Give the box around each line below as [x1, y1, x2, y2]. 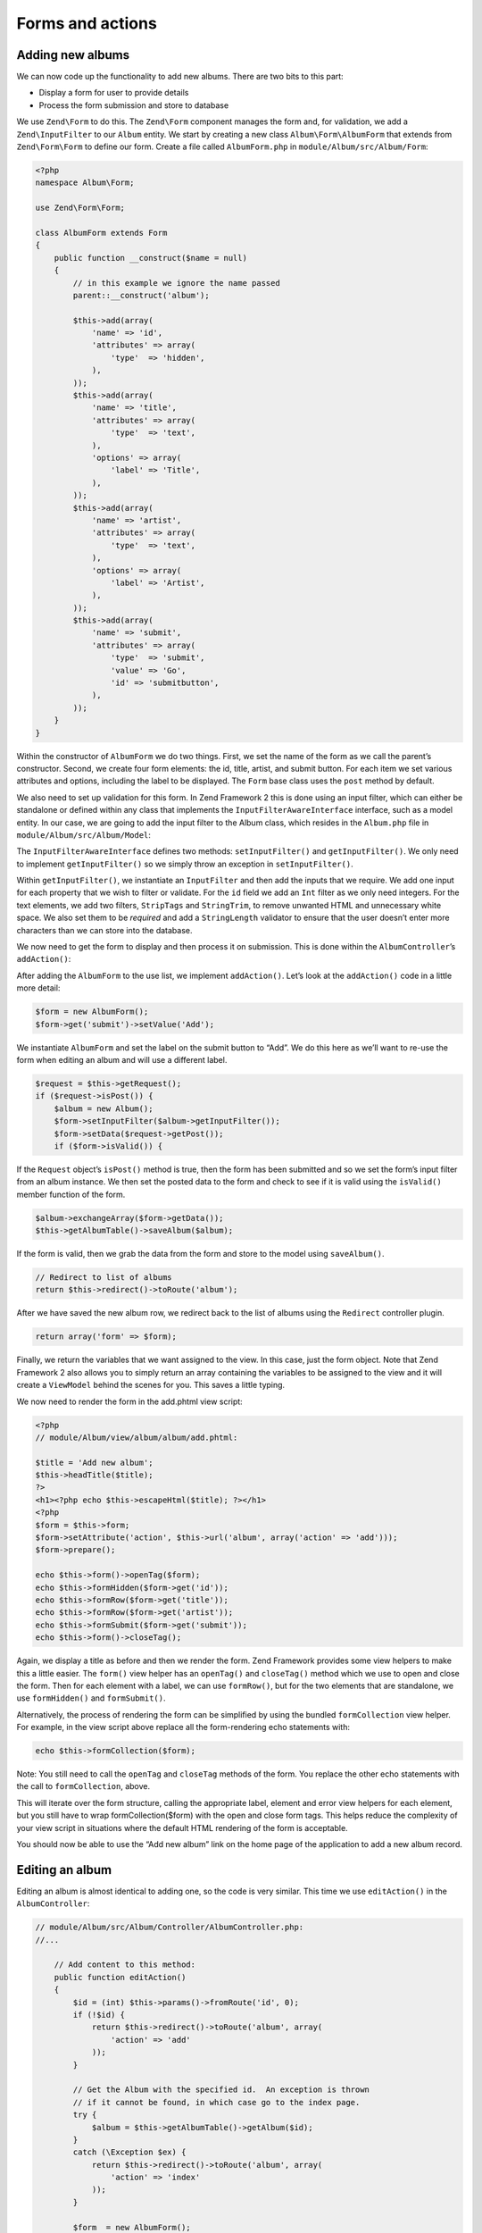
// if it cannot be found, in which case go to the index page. [72, 2097, 361, 2107]
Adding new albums [16, 47, 129, 63]
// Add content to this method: [54, 1960, 196, 1970]
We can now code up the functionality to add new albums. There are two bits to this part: [16, 71, 344, 82]
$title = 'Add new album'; [35, 1457, 154, 1468]
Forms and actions [16, 13, 158, 33]
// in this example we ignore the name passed [72, 278, 280, 288]
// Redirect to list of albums [35, 1273, 173, 1282]
